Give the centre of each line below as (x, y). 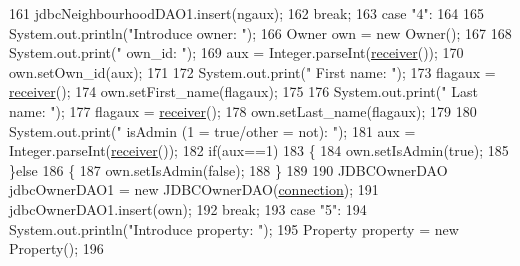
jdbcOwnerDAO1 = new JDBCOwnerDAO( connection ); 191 (194, 189)
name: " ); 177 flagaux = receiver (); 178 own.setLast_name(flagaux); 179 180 (243, 110)
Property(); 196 (56, 248)
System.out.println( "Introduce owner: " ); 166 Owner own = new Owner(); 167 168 (260, 32)
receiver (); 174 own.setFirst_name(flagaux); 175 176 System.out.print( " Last (243, 91)
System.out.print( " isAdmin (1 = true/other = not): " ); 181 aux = (212, 130)
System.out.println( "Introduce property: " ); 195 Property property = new (234, 228)
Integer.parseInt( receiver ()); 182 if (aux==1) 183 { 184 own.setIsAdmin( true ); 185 (259, 150)
